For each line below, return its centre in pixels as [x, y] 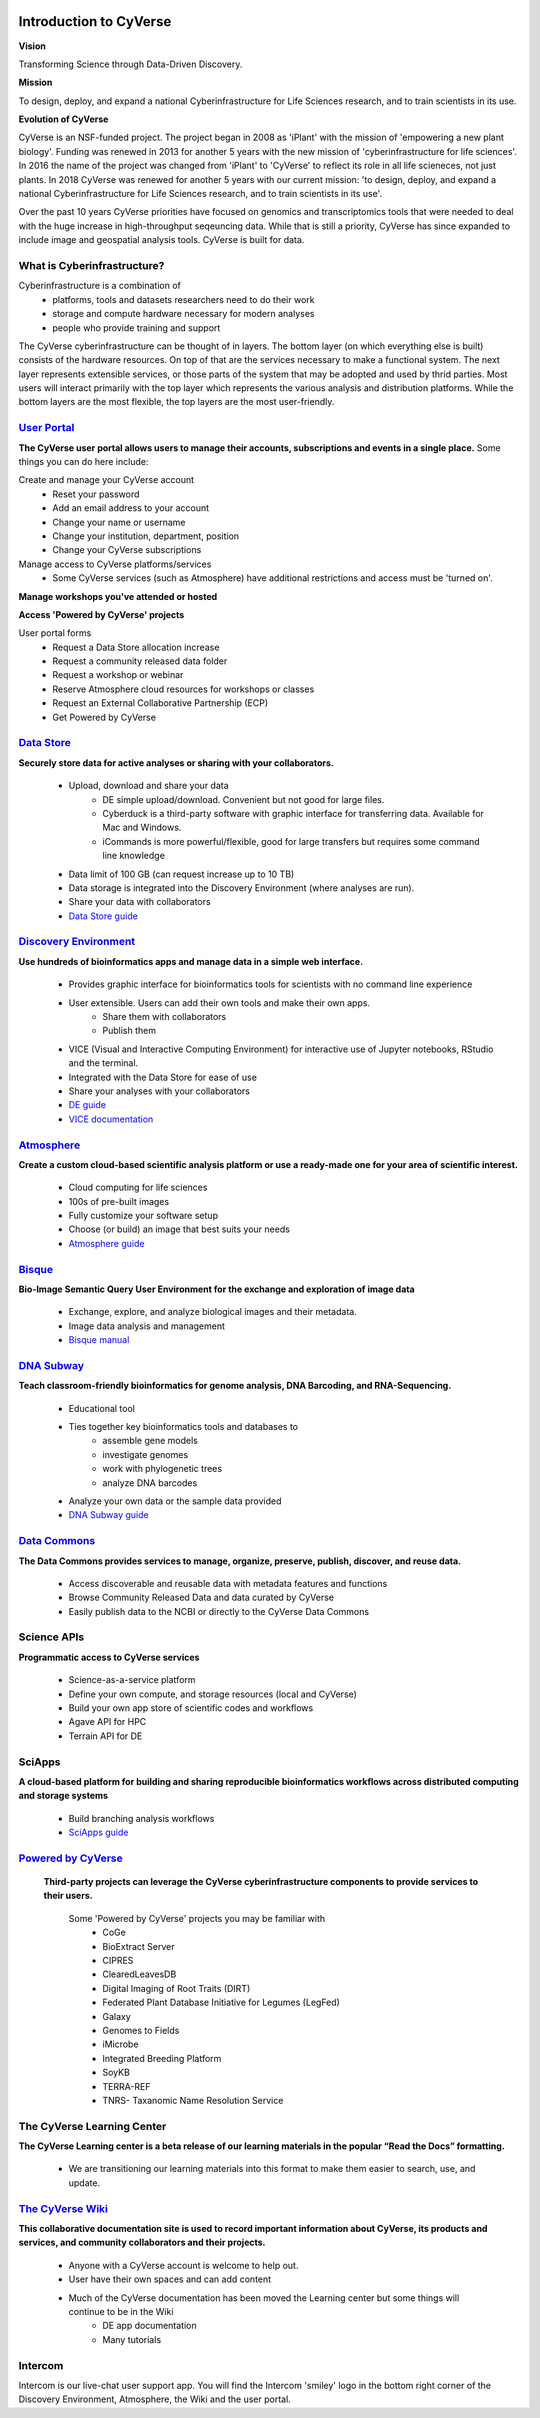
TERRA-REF [126, 2086]
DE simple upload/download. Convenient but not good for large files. [243, 799]
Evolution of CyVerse [63, 119]
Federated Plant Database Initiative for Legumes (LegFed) [221, 2002]
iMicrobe [120, 2044]
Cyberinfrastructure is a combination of [100, 286]
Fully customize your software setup [143, 1216]
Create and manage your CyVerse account [106, 480]
